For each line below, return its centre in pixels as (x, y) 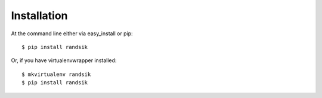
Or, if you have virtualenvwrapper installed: (64, 60)
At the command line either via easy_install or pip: (72, 33)
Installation (39, 16)
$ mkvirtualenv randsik (56, 74)
